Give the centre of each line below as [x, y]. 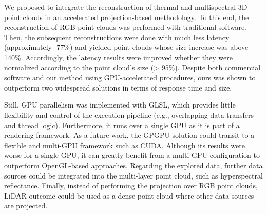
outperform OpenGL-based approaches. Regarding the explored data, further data [133, 165]
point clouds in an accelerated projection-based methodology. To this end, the [127, 17]
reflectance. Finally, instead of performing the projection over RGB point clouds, [131, 185]
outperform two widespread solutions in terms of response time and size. [118, 87]
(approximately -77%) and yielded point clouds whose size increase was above [126, 47]
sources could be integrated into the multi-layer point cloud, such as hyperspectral [133, 175]
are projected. [26, 206]
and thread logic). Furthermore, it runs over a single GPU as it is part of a [122, 125]
